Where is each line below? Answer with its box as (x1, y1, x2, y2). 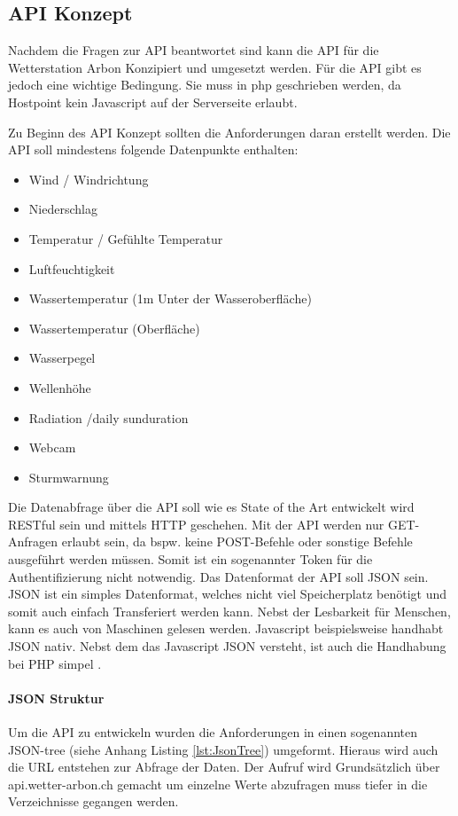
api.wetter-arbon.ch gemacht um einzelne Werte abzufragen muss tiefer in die (8, 774, 428, 793)
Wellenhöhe (28, 378, 91, 396)
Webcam (28, 438, 76, 457)
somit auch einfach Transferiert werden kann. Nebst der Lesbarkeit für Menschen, (8, 601, 451, 620)
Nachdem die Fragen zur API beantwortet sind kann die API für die (8, 41, 379, 59)
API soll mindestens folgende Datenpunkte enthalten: (8, 140, 299, 159)
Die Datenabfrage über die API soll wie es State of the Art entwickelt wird (8, 498, 415, 516)
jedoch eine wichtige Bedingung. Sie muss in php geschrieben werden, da (8, 75, 401, 94)
